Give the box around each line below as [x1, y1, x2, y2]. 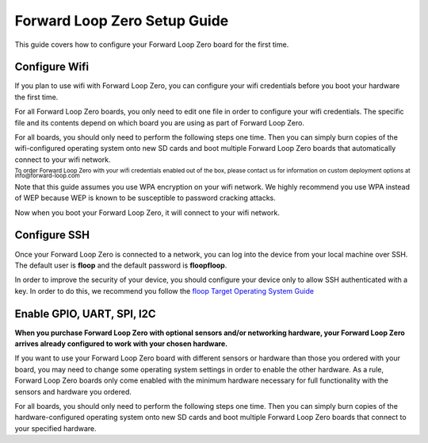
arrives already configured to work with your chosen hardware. [14, 339, 228, 349]
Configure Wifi [14, 60, 90, 74]
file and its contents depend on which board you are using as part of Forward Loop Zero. [14, 117, 305, 127]
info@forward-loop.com [14, 171, 81, 179]
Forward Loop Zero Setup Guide [14, 12, 229, 29]
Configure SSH [14, 229, 90, 242]
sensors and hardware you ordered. [14, 387, 132, 396]
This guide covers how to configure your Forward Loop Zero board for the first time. [14, 40, 289, 49]
